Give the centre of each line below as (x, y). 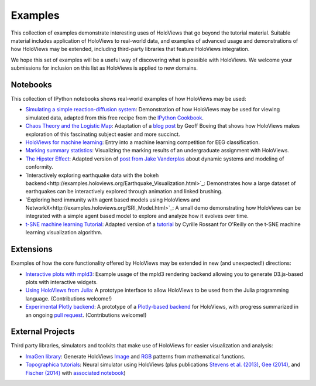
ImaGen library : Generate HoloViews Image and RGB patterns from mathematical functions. (135, 356)
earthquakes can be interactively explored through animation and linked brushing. (124, 192)
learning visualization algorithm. (64, 233)
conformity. (39, 167)
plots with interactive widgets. (61, 282)
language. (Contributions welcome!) (69, 298)
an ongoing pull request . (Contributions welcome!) (86, 315)
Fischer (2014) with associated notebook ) (75, 373)
